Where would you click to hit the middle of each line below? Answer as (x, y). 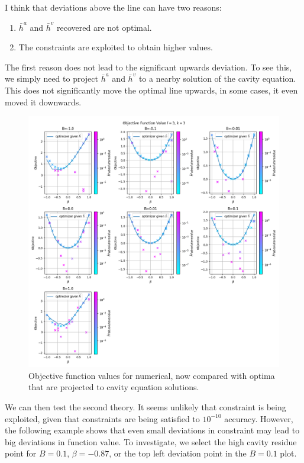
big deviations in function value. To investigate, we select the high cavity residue (151, 441)
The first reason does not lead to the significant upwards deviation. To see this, (148, 67)
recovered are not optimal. (104, 27)
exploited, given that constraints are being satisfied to (102, 418)
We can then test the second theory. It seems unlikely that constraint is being (145, 406)
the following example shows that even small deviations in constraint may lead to (152, 430)
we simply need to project (51, 78)
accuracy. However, (259, 418)
